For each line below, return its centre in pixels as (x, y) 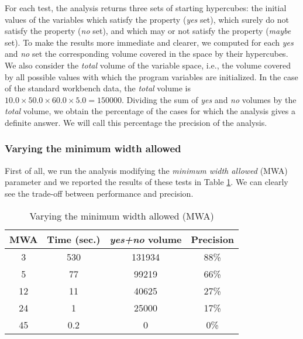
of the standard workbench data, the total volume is (98, 88)
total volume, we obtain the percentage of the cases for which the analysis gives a (150, 111)
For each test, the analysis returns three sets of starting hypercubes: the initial (146, 8)
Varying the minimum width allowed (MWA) (122, 215)
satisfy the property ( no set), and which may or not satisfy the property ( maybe (148, 31)
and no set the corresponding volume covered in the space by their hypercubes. (147, 54)
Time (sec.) (74, 239)
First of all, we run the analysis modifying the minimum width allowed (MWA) (146, 170)
